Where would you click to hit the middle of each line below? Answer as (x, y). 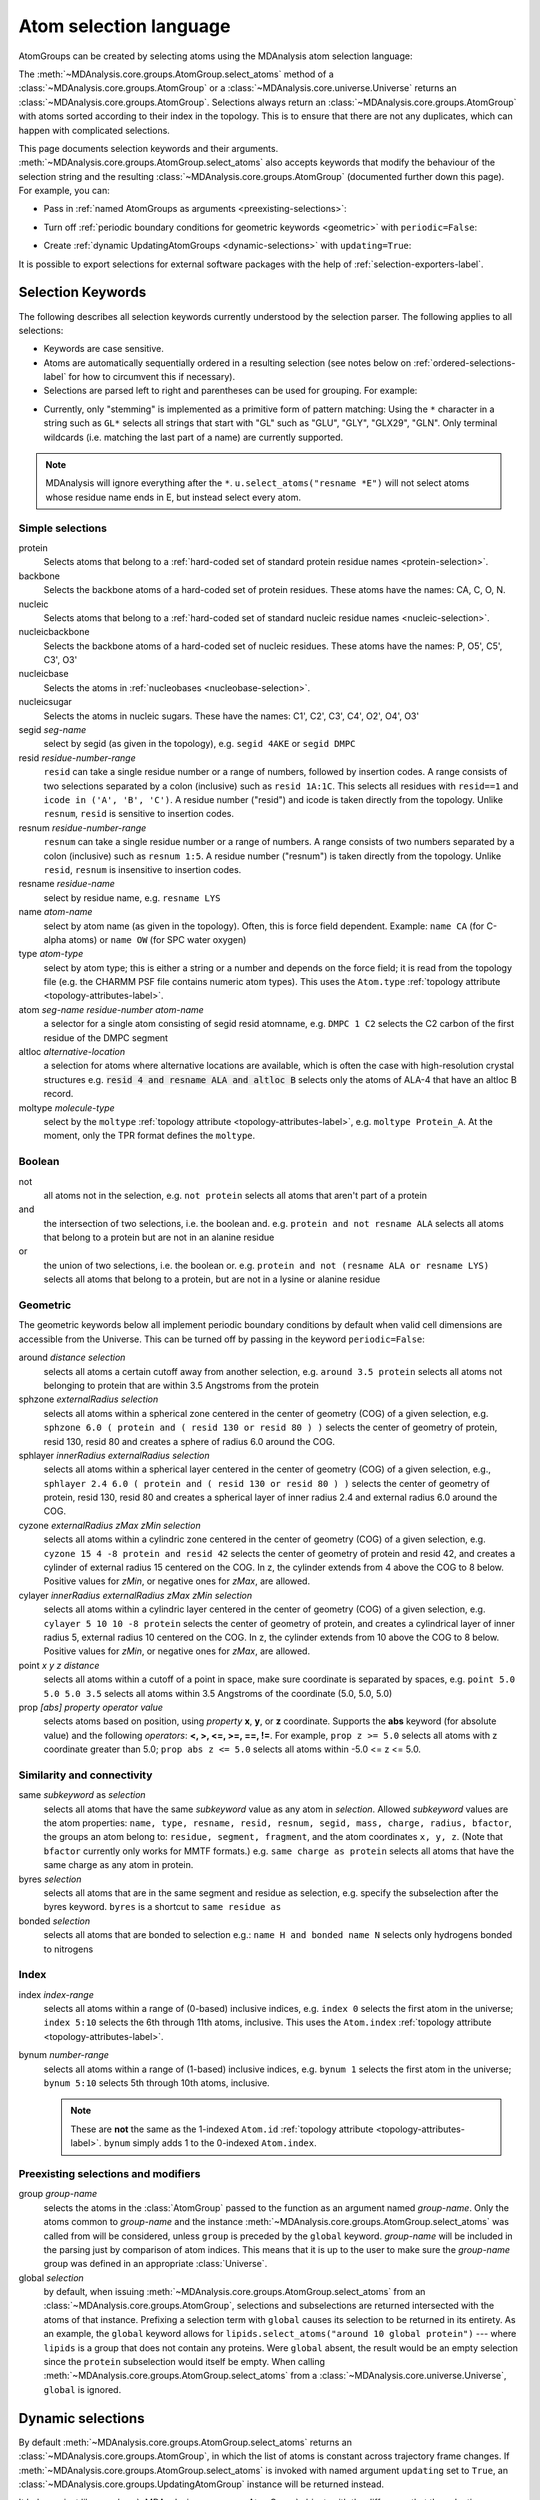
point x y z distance (59, 1665)
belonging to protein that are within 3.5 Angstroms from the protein (181, 1385)
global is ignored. (82, 2389)
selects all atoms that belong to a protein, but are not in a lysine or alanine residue (212, 1279)
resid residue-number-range (77, 757)
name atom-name (55, 912)
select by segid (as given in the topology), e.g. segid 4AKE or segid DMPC (199, 744)
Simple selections (62, 528)
